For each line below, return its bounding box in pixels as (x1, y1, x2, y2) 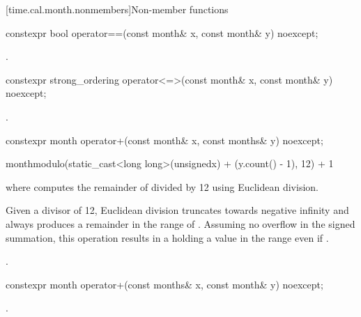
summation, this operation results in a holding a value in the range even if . (6, 230, 329, 245)
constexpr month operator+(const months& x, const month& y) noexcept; (6, 277, 323, 291)
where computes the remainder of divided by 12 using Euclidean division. (6, 179, 318, 194)
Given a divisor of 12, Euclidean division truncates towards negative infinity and (6, 203, 349, 217)
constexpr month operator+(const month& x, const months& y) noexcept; (6, 132, 323, 147)
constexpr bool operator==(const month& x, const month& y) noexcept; (6, 25, 318, 40)
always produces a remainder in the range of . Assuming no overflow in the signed (6, 216, 355, 231)
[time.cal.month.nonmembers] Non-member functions (6, 2, 229, 16)
